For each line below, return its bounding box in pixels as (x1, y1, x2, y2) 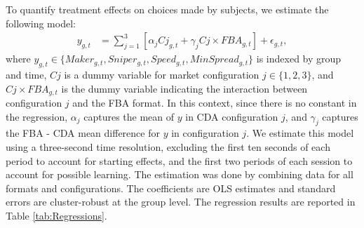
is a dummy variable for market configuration (64, 67, 259, 82)
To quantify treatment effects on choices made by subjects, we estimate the (6, 2, 329, 16)
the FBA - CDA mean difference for (6, 126, 160, 140)
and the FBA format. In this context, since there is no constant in (72, 95, 357, 110)
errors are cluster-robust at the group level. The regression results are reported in (6, 194, 356, 209)
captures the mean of (83, 109, 175, 123)
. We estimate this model (246, 126, 354, 140)
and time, (6, 67, 47, 82)
